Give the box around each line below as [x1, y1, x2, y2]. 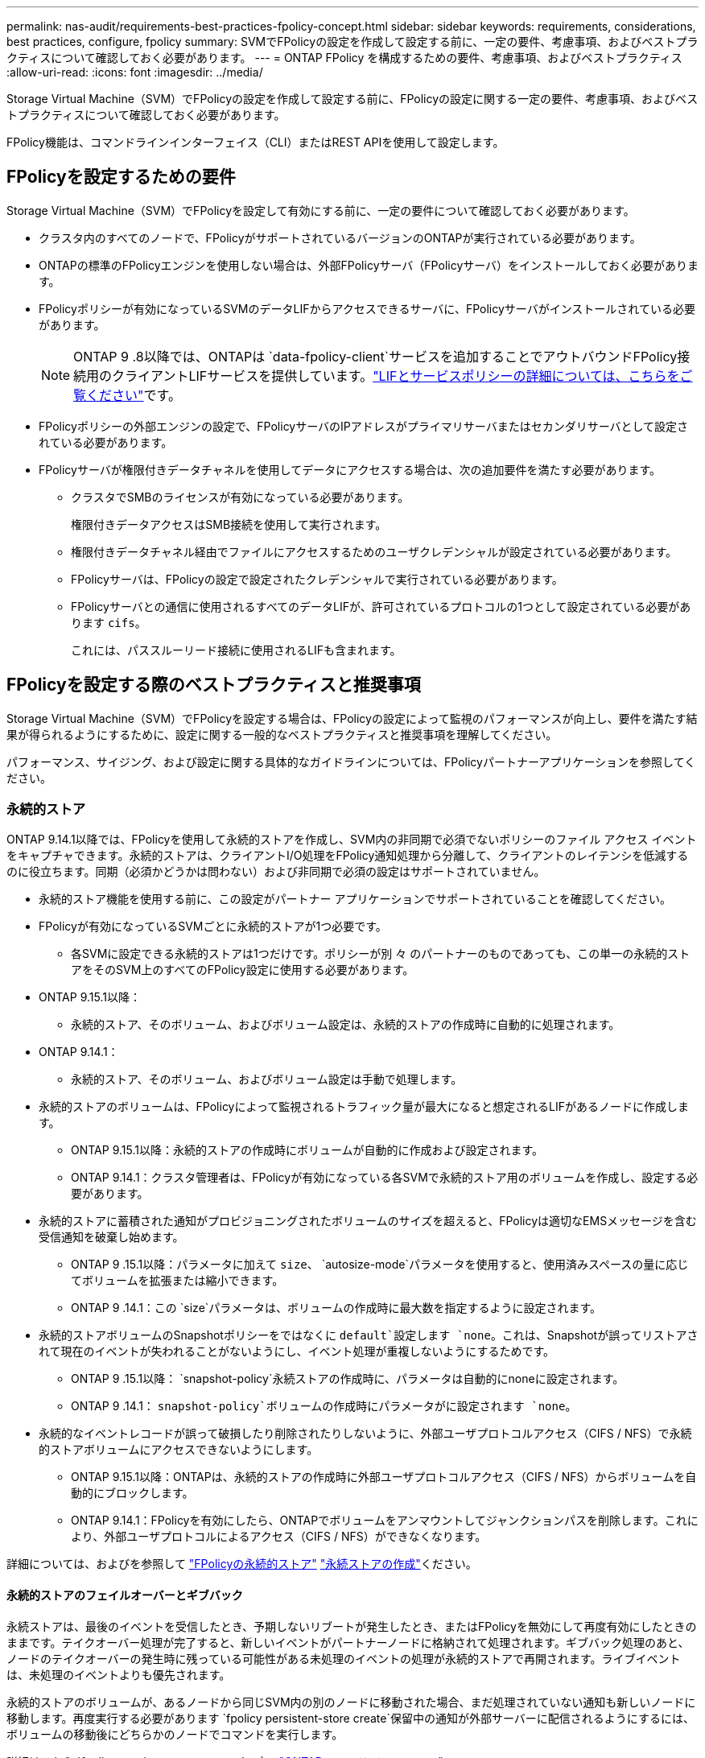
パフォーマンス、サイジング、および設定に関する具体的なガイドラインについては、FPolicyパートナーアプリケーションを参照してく [6, 754, 696, 769]
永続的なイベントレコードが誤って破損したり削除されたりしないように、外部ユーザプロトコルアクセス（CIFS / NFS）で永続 [39, 1426, 692, 1441]
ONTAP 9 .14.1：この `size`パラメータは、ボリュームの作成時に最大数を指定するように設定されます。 [71, 1301, 602, 1315]
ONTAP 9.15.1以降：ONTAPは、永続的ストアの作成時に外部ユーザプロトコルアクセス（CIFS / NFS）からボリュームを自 [71, 1470, 697, 1484]
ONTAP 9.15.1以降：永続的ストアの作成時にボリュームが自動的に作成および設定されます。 [71, 1143, 544, 1158]
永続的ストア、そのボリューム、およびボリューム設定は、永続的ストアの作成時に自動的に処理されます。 [71, 1017, 620, 1032]
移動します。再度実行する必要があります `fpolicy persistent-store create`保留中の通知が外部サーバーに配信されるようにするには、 [6, 1711, 695, 1725]
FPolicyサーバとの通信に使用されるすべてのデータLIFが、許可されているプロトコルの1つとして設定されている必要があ [71, 599, 691, 613]
